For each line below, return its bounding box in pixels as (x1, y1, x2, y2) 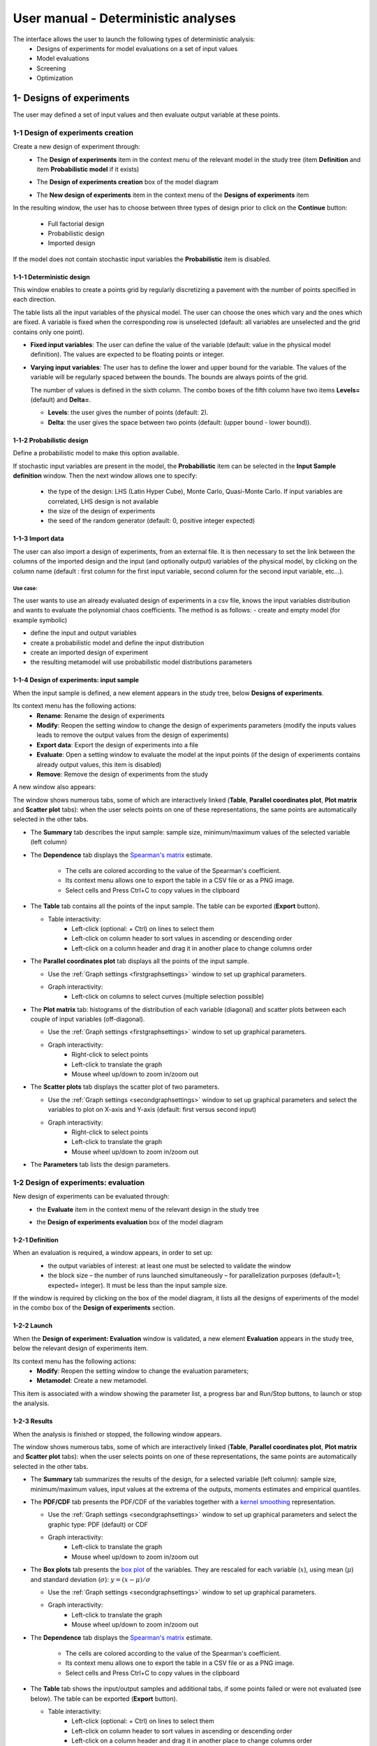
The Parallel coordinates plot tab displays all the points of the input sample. (30, 957, 249, 965)
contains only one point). (13, 328, 85, 336)
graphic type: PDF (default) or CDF (47, 1520, 148, 1529)
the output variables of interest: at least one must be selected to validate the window (47, 1261, 291, 1270)
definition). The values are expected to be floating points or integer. (30, 350, 225, 359)
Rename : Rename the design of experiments (36, 711, 165, 719)
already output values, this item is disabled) (36, 760, 162, 768)
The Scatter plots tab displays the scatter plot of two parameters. (30, 1083, 220, 1091)
